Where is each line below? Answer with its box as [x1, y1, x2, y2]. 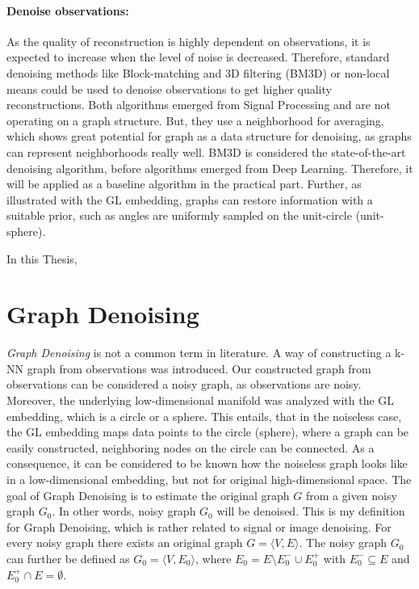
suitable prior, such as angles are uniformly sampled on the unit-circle [6, 207, 352, 224]
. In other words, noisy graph [52, 503, 196, 520]
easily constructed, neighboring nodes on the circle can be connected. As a [6, 439, 375, 456]
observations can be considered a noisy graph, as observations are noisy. [6, 376, 362, 393]
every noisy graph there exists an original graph [6, 534, 243, 551]
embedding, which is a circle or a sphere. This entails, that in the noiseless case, [6, 407, 402, 424]
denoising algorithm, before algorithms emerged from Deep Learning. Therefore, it [6, 159, 413, 176]
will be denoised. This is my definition [216, 503, 405, 520]
